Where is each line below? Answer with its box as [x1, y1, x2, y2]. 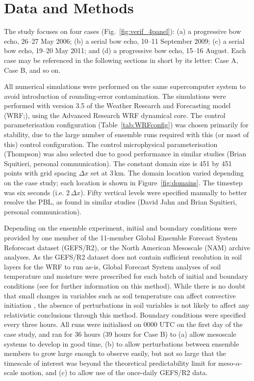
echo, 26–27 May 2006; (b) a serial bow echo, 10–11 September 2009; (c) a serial [4, 35, 245, 46]
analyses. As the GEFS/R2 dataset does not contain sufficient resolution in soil [4, 252, 242, 262]
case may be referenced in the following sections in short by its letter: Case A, [4, 55, 238, 65]
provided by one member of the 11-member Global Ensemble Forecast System [4, 233, 238, 242]
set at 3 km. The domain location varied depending [91, 168, 244, 178]
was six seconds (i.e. [4, 187, 64, 197]
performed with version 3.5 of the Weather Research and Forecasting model [4, 100, 231, 111]
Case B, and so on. [4, 64, 61, 75]
